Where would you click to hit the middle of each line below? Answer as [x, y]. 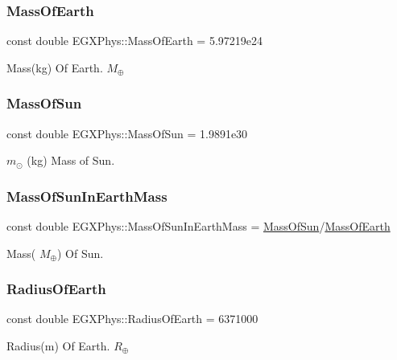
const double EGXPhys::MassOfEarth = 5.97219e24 [135, 41]
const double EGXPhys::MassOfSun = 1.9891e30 [127, 133]
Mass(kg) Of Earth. [55, 67]
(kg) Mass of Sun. [71, 160]
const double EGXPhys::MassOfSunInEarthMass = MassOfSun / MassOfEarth [198, 226]
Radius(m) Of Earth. [58, 346]
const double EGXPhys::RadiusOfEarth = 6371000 [132, 319]
